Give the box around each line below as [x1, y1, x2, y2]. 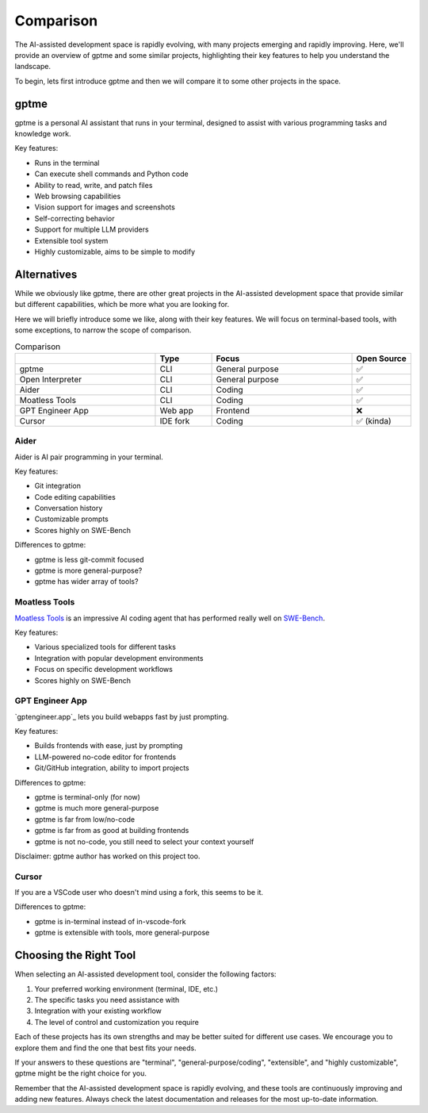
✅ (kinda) [356, 415, 392, 426]
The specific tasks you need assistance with [34, 995, 180, 1004]
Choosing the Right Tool [14, 949, 136, 962]
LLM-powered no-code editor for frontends [34, 752, 177, 762]
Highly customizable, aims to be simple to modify [34, 247, 196, 256]
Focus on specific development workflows [34, 665, 174, 674]
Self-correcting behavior [34, 213, 115, 223]
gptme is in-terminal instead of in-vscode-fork [34, 916, 186, 926]
